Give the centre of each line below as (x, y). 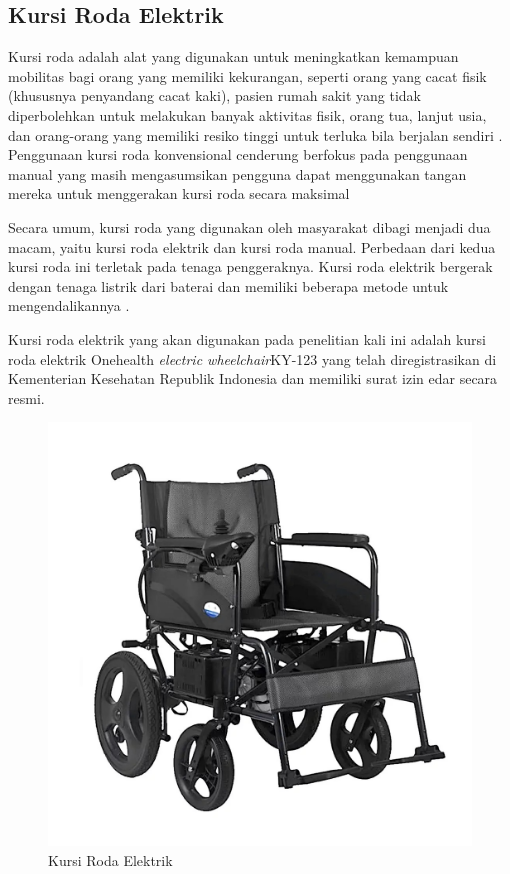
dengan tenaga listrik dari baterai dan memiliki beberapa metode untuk (228, 285)
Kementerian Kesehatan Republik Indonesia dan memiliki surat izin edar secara (253, 378)
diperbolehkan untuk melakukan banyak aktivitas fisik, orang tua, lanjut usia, (247, 114)
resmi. (26, 397)
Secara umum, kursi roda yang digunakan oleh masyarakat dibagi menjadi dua (249, 226)
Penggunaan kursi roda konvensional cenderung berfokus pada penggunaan (238, 154)
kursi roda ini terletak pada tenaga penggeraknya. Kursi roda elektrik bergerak (250, 266)
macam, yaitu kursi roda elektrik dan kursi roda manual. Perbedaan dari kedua (252, 246)
